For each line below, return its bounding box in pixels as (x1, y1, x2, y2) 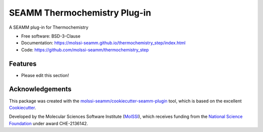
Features (9, 59, 37, 68)
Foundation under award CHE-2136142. (9, 120, 88, 126)
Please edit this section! (21, 72, 69, 78)
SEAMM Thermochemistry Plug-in (9, 7, 151, 18)
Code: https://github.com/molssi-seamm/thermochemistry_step (21, 47, 149, 53)
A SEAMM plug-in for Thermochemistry (9, 24, 89, 30)
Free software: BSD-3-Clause (21, 33, 80, 39)
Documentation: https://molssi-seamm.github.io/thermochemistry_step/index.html (21, 40, 186, 46)
